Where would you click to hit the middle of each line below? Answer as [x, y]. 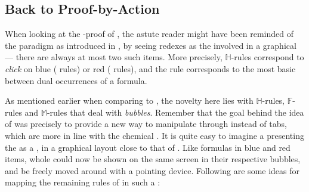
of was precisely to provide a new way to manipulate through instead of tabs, [146, 124]
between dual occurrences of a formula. [76, 80]
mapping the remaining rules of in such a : [83, 182]
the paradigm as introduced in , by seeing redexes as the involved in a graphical [151, 45]
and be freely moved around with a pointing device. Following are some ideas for [152, 170]
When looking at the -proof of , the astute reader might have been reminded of [149, 34]
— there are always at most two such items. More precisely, [114, 57]
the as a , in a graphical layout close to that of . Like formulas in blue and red [148, 147]
